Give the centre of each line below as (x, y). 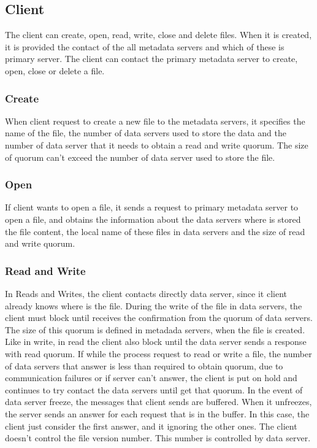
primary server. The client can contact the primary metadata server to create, (151, 59)
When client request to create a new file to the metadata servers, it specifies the (155, 121)
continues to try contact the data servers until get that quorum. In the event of (154, 389)
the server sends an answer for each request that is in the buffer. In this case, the (157, 413)
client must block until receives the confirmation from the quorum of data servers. (159, 318)
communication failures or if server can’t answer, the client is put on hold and (151, 378)
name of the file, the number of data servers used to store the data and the (146, 133)
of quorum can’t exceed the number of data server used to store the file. (140, 157)
